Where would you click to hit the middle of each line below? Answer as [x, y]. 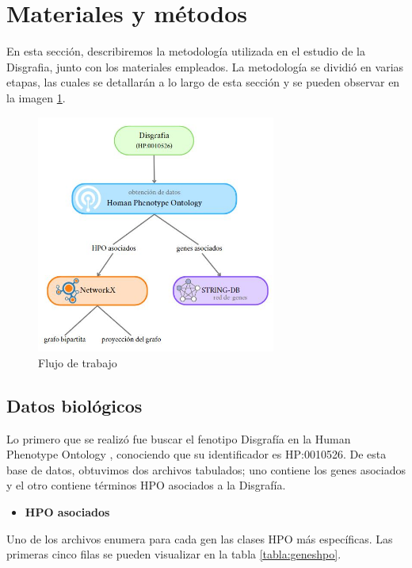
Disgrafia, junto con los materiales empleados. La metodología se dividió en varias [205, 66]
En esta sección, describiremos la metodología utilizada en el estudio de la [186, 51]
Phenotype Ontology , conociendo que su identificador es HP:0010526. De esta [196, 454]
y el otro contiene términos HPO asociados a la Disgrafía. [146, 485]
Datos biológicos [74, 405]
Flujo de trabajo [78, 362]
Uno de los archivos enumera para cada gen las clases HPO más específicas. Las [200, 538]
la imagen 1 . [36, 97]
